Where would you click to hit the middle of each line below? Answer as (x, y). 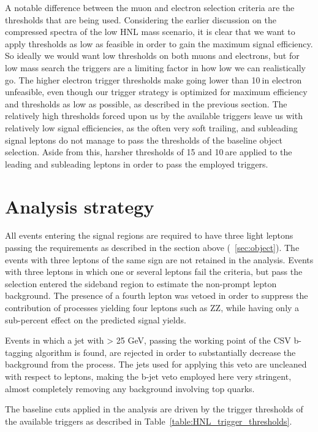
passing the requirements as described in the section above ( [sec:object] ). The (152, 248)
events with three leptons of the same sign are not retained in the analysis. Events (159, 259)
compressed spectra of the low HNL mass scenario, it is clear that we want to (150, 32)
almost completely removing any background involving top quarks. (130, 388)
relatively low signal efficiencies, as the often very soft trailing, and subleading (151, 127)
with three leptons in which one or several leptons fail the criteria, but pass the (154, 272)
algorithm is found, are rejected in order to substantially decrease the (165, 352)
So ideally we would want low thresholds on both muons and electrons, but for (152, 56)
